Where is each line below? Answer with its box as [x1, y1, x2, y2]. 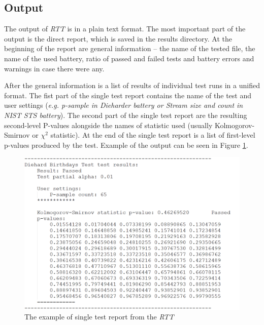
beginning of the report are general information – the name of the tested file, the [4, 43, 255, 54]
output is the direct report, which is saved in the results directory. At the [4, 33, 233, 44]
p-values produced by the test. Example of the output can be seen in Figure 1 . [4, 139, 248, 150]
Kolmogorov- [214, 119, 255, 130]
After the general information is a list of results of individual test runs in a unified [4, 80, 260, 91]
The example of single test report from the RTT [24, 311, 174, 322]
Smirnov [4, 130, 30, 140]
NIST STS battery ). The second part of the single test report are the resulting [4, 109, 247, 120]
